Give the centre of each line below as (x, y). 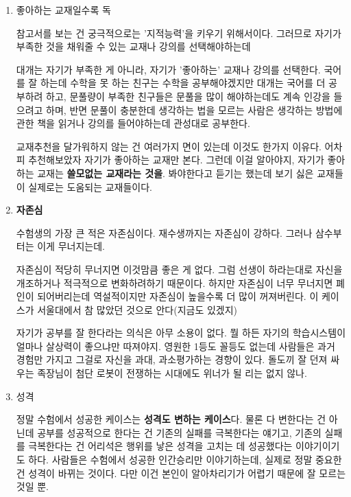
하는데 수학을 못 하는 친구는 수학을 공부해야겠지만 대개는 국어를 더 (183, 83)
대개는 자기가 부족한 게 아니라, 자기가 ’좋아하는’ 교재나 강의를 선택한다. (168, 69)
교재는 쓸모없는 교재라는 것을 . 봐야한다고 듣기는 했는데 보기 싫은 (175, 173)
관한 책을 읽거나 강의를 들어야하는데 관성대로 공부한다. (133, 123)
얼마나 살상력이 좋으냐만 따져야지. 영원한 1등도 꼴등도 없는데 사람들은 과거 (175, 346)
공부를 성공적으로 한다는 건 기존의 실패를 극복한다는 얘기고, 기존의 (179, 432)
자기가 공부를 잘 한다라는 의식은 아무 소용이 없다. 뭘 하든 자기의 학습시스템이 (181, 333)
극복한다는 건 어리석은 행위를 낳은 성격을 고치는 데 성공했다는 (160, 446)
